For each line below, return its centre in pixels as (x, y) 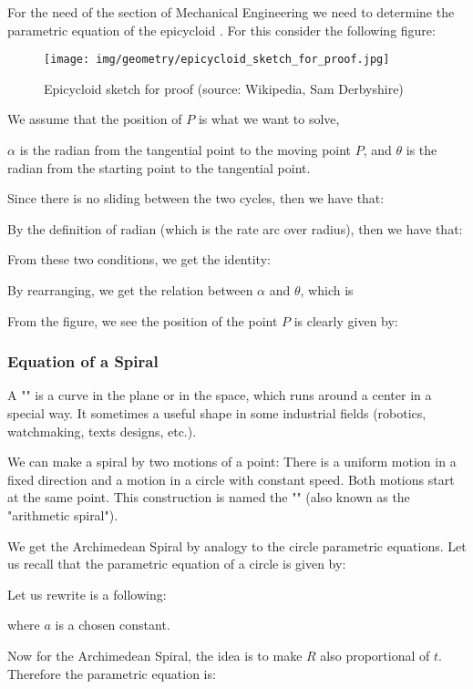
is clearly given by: (346, 320)
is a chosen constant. (113, 625)
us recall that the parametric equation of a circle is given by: (177, 564)
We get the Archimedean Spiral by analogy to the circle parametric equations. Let (237, 545)
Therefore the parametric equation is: (112, 673)
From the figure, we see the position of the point (143, 320)
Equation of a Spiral (83, 361)
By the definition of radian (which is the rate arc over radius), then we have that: (235, 228)
